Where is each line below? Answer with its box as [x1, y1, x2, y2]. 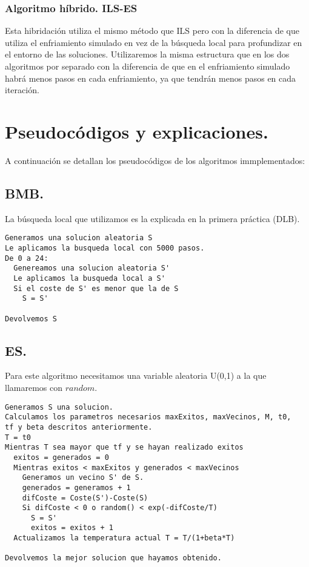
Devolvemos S [5, 314, 57, 323]
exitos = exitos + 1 [30, 523, 113, 533]
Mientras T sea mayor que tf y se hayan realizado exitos [5, 443, 244, 452]
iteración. [5, 84, 39, 96]
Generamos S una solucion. [5, 402, 113, 411]
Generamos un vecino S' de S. [22, 473, 144, 482]
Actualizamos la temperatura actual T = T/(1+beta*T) [13, 534, 235, 543]
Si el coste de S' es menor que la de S [13, 284, 179, 293]
